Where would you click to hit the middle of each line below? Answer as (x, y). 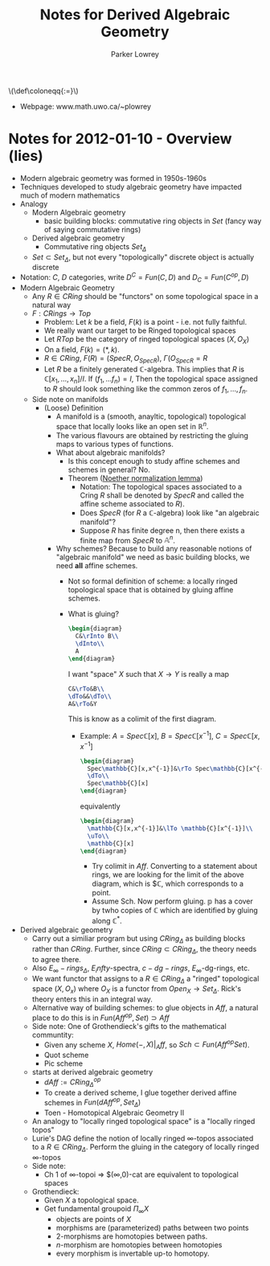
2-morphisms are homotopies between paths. (132, 1236)
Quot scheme (66, 1055)
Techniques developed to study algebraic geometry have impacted (131, 186)
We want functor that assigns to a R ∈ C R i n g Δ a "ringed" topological (145, 979)
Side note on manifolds (70, 399)
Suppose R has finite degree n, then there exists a (162, 530)
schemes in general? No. (109, 469)
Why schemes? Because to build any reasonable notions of (154, 549)
